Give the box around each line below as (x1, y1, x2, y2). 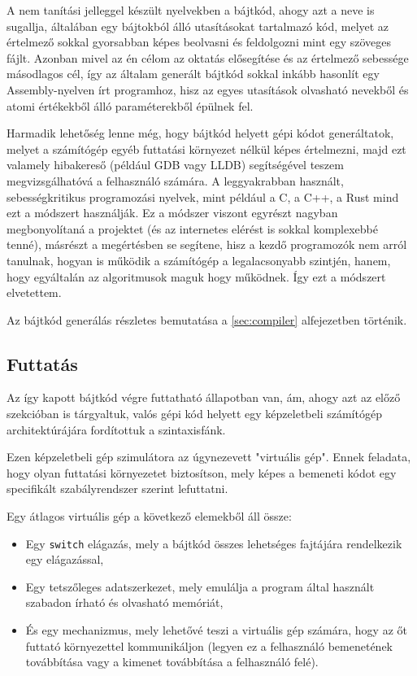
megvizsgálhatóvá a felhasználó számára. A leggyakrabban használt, (7, 172, 344, 189)
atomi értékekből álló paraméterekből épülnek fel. (7, 97, 254, 114)
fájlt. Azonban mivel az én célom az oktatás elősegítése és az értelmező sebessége (7, 49, 409, 66)
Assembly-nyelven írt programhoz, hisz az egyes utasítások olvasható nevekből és (7, 81, 409, 98)
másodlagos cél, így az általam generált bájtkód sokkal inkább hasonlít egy (7, 65, 380, 82)
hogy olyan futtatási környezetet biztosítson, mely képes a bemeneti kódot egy (7, 464, 397, 481)
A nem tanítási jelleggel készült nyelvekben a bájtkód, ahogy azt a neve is (7, 2, 375, 18)
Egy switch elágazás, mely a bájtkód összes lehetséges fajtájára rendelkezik (25, 534, 402, 552)
